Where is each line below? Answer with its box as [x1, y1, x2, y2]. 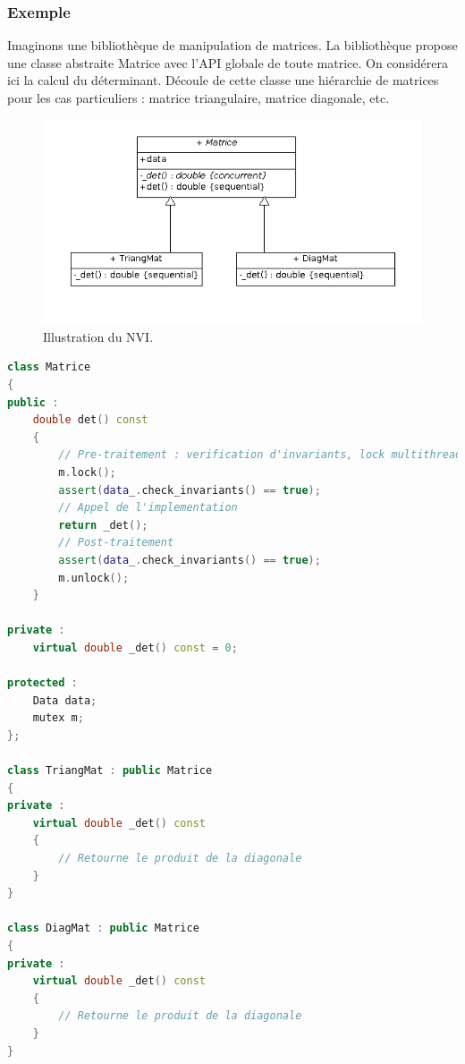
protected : [7, 677, 78, 690]
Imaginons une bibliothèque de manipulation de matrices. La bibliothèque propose [7, 36, 458, 55]
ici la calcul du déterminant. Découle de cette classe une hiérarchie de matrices [7, 71, 439, 89]
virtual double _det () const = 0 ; [32, 641, 238, 654]
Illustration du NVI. [43, 327, 154, 345]
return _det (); [58, 518, 148, 532]
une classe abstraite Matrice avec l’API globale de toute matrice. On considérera [7, 53, 448, 72]
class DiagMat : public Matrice [7, 922, 199, 935]
